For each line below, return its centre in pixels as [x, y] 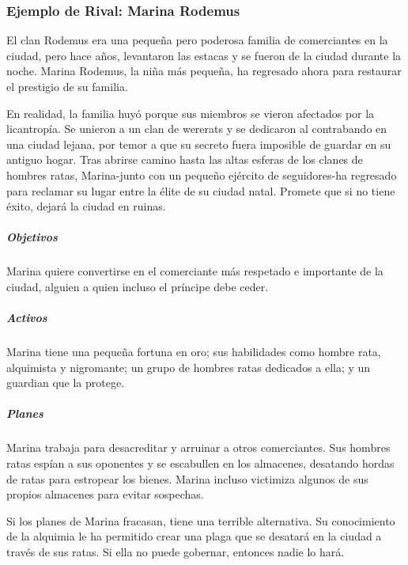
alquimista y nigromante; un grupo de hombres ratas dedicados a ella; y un [189, 367]
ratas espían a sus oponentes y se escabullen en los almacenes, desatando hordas [200, 463]
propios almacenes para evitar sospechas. [105, 494]
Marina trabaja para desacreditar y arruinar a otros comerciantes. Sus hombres [198, 447]
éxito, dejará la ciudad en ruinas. [86, 206]
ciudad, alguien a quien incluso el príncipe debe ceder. [138, 286]
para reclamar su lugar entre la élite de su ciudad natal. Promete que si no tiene [201, 190]
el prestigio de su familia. [67, 86]
